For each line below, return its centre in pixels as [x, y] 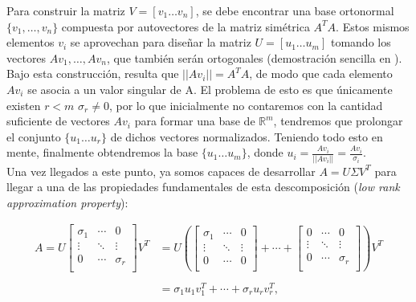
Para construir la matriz [66, 10]
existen [24, 105]
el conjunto [34, 136]
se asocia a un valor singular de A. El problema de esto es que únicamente [210, 89]
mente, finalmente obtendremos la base [102, 152]
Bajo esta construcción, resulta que [93, 73]
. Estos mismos [373, 26]
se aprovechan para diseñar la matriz [161, 42]
